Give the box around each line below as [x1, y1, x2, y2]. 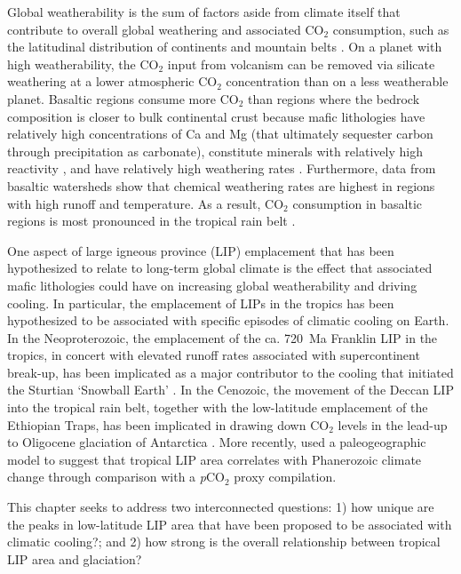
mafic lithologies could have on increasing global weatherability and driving [7, 275, 417, 294]
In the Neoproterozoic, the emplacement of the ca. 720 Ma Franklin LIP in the [7, 328, 438, 347]
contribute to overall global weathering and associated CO [7, 20, 324, 38]
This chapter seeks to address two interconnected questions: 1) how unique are [7, 498, 434, 516]
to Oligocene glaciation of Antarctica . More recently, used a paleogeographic [7, 433, 426, 451]
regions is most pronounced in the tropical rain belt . [7, 211, 296, 230]
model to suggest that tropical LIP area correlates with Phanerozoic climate [7, 450, 422, 468]
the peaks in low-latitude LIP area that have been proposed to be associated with [7, 514, 452, 533]
